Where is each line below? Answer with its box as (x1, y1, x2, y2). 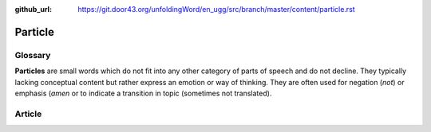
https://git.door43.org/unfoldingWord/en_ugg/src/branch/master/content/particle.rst (77, 5, 355, 14)
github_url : (14, 5, 52, 14)
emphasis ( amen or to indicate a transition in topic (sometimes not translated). (14, 88, 272, 98)
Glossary (14, 49, 51, 60)
